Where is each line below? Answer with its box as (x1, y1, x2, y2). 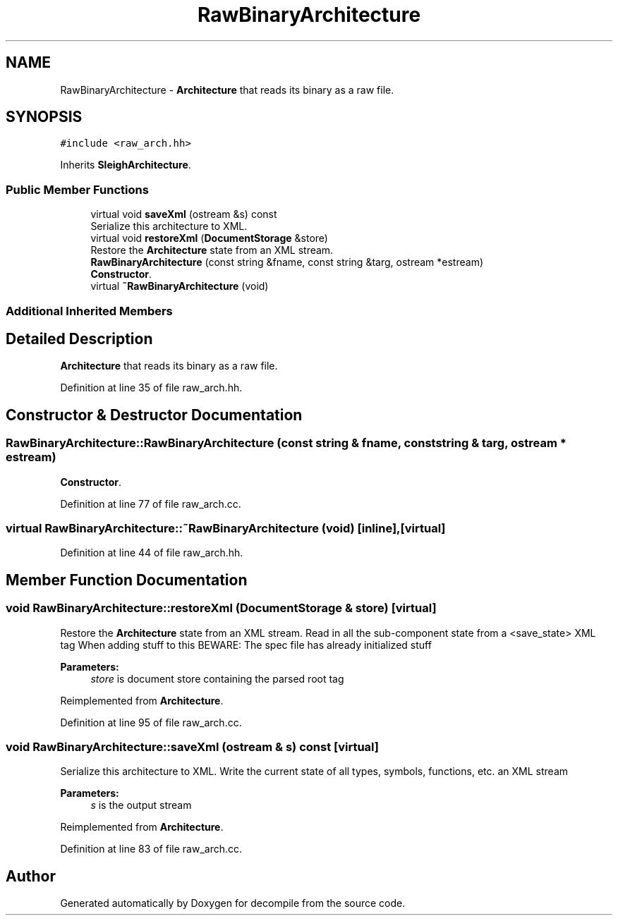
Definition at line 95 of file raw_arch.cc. (60, 716, 242, 728)
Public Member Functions (6, 182, 149, 197)
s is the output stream (90, 799, 192, 812)
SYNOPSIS (6, 108, 83, 126)
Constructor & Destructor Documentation (6, 405, 303, 424)
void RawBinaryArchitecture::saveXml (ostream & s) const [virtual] (6, 739, 379, 754)
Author (6, 867, 56, 885)
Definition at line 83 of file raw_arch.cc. (60, 843, 243, 855)
